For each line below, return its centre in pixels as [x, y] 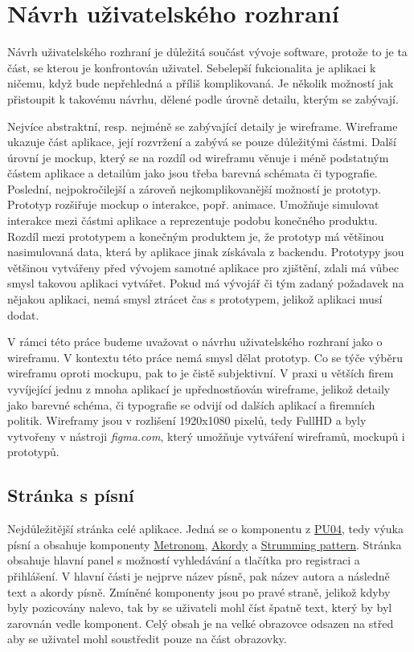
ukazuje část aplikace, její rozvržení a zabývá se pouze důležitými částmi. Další [202, 142]
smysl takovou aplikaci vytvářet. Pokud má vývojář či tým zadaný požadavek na [206, 283]
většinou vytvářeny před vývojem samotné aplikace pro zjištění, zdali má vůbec [203, 267]
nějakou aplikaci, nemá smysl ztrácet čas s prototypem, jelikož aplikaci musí [195, 299]
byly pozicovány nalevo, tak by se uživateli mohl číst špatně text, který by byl [200, 607]
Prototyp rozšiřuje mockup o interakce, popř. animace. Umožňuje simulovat [193, 204]
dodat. [23, 314]
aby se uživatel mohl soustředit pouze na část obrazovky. [147, 639]
